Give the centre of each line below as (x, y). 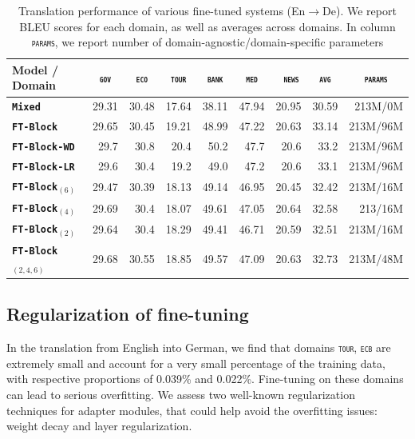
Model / (35, 69)
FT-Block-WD (43, 148)
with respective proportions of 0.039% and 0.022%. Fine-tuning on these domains (205, 379)
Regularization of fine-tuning (128, 314)
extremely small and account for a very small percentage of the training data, (196, 363)
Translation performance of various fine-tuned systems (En (162, 10)
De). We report (360, 10)
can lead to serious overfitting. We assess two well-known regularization (181, 394)
